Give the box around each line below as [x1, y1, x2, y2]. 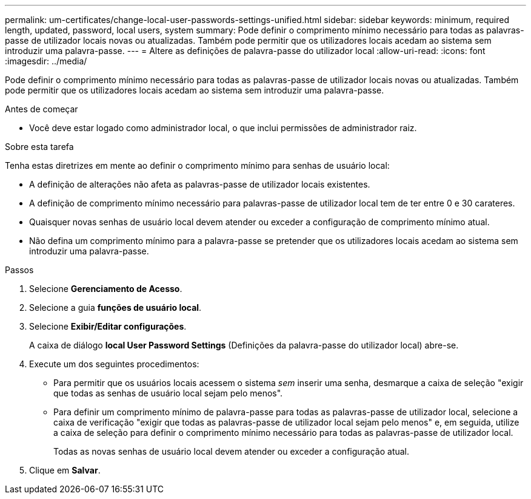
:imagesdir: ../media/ [5, 56, 87, 66]
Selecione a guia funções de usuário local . [29, 302, 202, 313]
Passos [5, 265, 34, 275]
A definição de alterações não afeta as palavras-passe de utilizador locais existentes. [29, 179, 370, 189]
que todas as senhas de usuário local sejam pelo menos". [53, 388, 283, 398]
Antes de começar [5, 104, 78, 114]
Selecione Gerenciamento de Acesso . [29, 283, 182, 294]
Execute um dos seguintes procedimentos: [29, 359, 199, 369]
